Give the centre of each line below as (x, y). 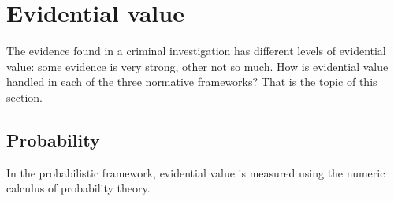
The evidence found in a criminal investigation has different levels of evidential (196, 51)
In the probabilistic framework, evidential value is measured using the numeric (196, 172)
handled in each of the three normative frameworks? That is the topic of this (192, 82)
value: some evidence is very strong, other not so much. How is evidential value (197, 66)
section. (24, 97)
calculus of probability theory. (78, 188)
